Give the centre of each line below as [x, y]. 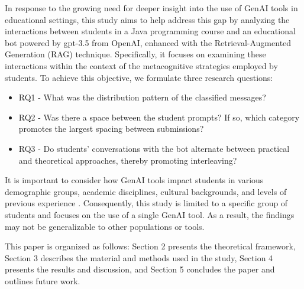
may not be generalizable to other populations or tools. [105, 226]
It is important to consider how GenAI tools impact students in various [134, 180]
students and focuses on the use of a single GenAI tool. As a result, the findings [150, 214]
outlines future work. [43, 280]
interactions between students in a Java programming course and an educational [150, 31]
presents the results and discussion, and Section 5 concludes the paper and [140, 269]
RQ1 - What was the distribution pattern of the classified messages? [142, 97]
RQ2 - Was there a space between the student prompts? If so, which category [159, 117]
